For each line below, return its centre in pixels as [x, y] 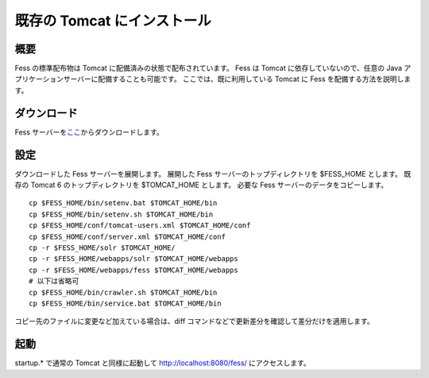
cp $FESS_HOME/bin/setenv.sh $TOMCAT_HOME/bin [121, 214]
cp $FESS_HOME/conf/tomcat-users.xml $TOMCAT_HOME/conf [140, 226]
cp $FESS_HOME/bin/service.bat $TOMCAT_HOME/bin [125, 303]
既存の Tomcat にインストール [113, 21]
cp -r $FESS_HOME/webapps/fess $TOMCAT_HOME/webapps [133, 270]
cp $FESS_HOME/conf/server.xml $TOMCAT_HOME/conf [128, 236]
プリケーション [39, 79]
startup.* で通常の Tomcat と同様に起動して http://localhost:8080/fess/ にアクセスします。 [162, 363]
